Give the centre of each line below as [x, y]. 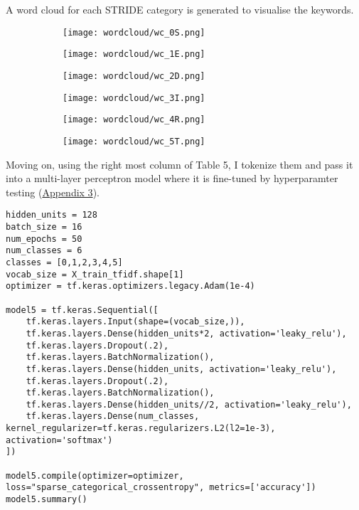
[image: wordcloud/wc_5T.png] [134, 141]
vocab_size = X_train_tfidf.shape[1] [95, 274]
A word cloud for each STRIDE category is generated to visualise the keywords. [180, 9]
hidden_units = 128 [52, 215]
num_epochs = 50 [44, 239]
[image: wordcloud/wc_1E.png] [134, 54]
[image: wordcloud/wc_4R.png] [134, 120]
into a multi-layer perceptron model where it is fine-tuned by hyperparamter [172, 178]
